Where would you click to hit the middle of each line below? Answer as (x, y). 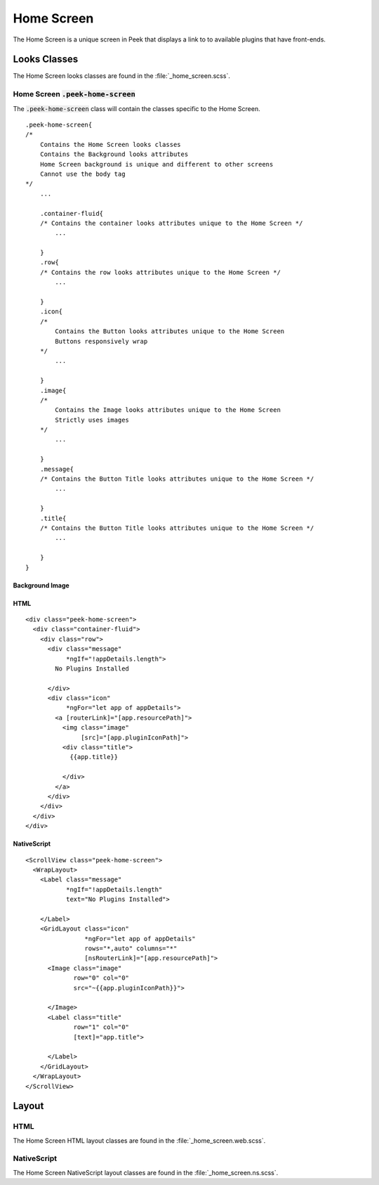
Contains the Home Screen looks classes (111, 144)
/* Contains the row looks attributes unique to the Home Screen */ (160, 272)
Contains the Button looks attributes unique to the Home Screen (170, 331)
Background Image (41, 585)
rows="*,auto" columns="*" (131, 948)
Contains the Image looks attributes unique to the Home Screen (168, 410)
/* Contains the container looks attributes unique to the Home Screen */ (171, 223)
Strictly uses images (92, 420)
